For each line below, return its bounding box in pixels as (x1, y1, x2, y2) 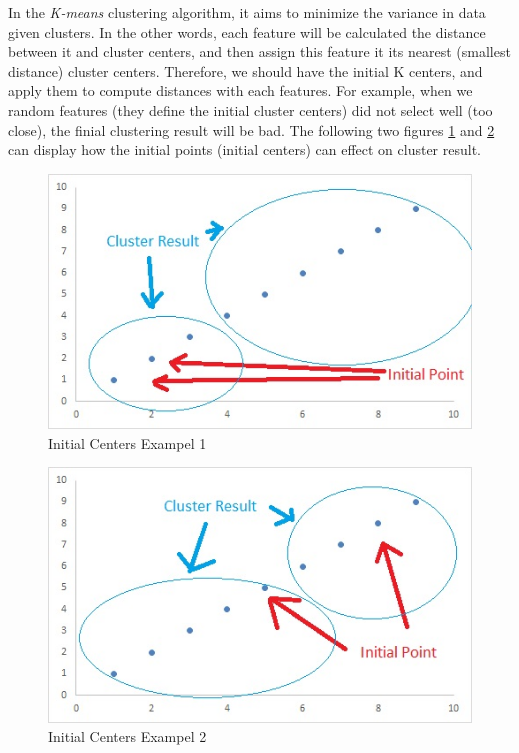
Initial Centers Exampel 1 (48, 432, 207, 453)
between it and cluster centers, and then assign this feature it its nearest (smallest (8, 41, 511, 62)
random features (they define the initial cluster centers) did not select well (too (8, 99, 493, 120)
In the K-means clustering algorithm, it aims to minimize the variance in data (8, 2, 486, 22)
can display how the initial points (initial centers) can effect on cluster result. (8, 139, 481, 160)
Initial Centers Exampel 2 (48, 726, 207, 747)
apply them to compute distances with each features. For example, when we (8, 80, 473, 101)
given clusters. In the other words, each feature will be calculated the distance (8, 21, 486, 42)
